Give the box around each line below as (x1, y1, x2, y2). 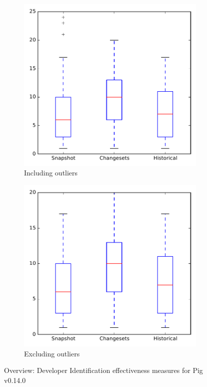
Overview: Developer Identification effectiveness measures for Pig (4, 365, 203, 375)
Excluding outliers (24, 348, 80, 358)
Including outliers (24, 167, 78, 178)
